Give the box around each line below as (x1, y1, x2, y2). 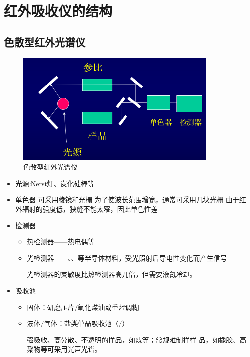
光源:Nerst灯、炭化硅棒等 (15, 178, 94, 188)
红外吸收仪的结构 (4, 1, 113, 21)
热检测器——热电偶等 (27, 237, 95, 247)
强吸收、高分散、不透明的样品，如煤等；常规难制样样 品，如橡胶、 (27, 334, 240, 344)
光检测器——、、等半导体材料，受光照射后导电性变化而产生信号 (27, 253, 227, 263)
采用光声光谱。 (54, 344, 102, 354)
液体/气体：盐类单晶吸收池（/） (27, 318, 129, 328)
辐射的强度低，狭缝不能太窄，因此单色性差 (22, 204, 158, 214)
